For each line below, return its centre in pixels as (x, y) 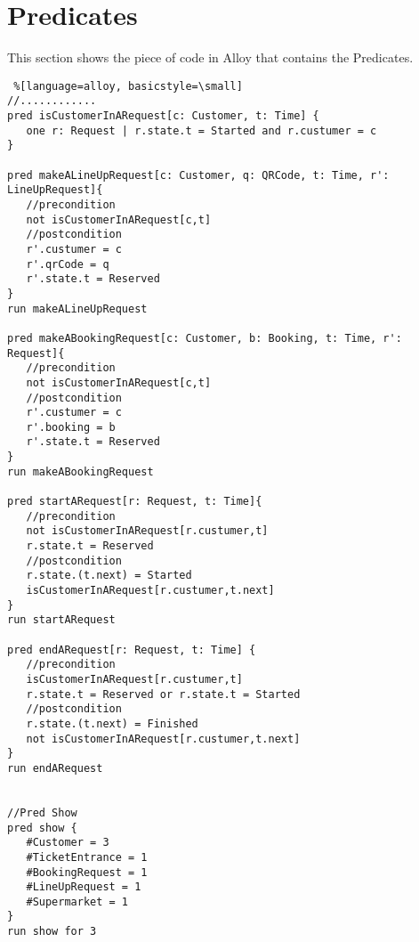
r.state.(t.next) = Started (109, 576)
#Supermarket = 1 (77, 901)
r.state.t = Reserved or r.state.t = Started (163, 694)
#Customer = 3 (68, 843)
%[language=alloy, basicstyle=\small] (128, 86)
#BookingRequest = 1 (87, 872)
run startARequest (61, 620)
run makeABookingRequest (81, 471)
